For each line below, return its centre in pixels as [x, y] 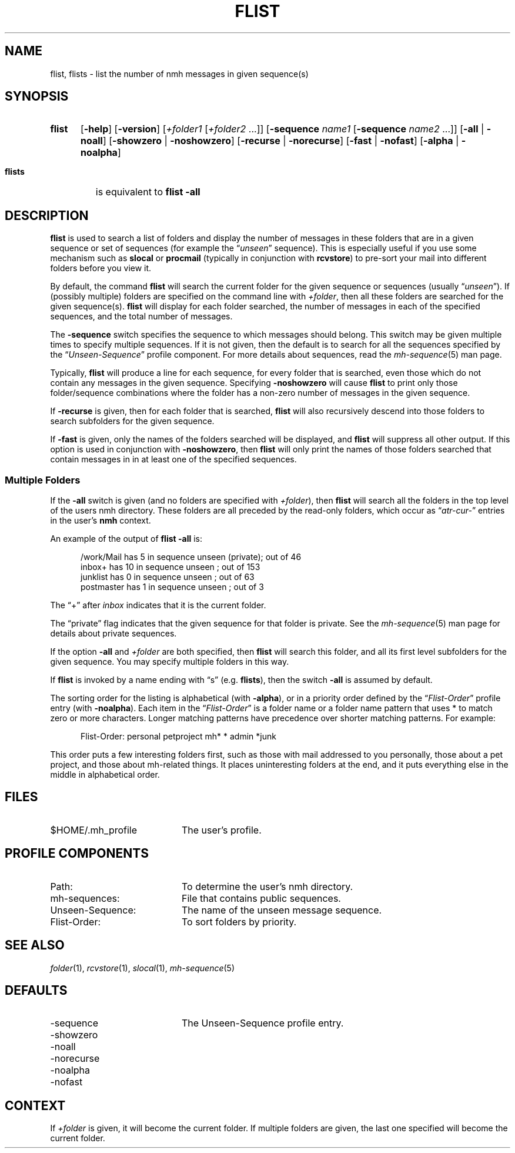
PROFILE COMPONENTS [77, 854]
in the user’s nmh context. [101, 521]
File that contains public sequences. [261, 898]
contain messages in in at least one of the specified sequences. [173, 459]
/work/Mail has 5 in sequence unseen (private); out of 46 [191, 557]
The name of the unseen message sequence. [282, 910]
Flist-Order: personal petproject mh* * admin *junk [178, 737]
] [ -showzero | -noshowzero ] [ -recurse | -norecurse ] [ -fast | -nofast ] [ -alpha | [281, 141]
